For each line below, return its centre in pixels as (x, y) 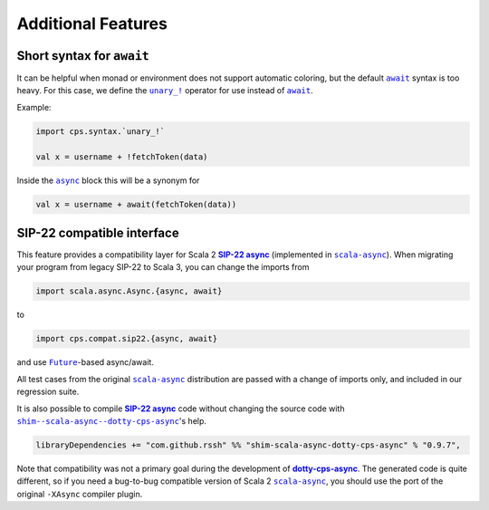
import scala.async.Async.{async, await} (129, 291)
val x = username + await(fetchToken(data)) (136, 204)
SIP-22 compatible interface (98, 232)
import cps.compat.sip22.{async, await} (126, 339)
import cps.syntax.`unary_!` (101, 131)
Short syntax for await (83, 56)
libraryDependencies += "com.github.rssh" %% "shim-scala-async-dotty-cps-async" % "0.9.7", (248, 445)
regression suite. (48, 392)
